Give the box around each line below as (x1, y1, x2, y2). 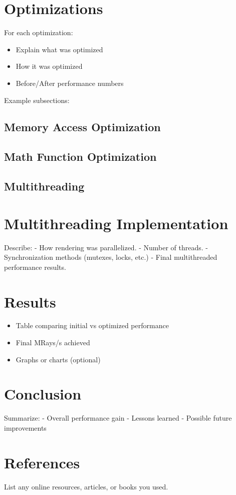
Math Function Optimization (4, 149, 157, 164)
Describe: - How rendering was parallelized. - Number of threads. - (4, 242, 208, 252)
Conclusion (4, 383, 82, 404)
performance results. (4, 261, 66, 272)
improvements (4, 422, 47, 433)
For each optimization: (4, 27, 73, 38)
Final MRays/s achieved (16, 337, 90, 348)
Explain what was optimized (16, 44, 103, 54)
